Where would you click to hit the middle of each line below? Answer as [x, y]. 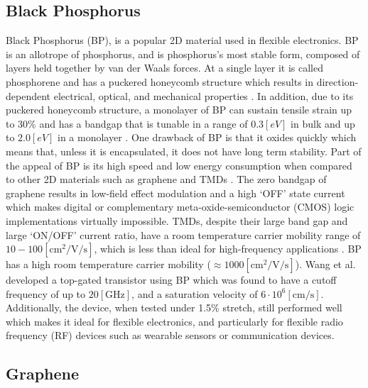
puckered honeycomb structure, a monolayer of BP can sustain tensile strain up [179, 110]
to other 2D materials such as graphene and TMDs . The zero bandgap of [166, 179]
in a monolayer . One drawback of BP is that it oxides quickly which [207, 137]
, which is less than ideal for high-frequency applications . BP [228, 249]
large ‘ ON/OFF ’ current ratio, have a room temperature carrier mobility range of [183, 234]
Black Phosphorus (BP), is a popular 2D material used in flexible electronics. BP [182, 40]
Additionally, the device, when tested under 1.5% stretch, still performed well [174, 307]
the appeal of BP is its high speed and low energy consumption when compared [179, 165]
